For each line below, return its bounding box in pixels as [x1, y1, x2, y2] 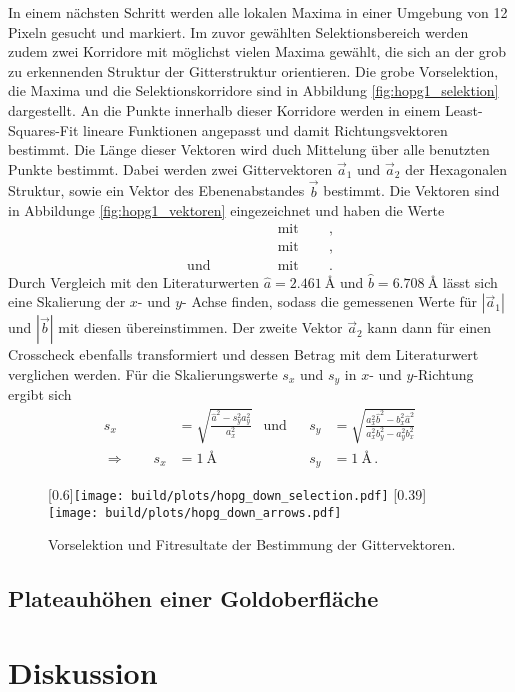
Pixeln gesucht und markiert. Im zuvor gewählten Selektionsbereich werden [8, 21, 469, 42]
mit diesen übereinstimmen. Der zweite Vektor [58, 317, 343, 338]
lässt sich [442, 271, 498, 292]
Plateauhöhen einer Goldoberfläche [8, 583, 379, 614]
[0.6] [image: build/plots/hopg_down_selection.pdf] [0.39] [48, 484, 427, 505]
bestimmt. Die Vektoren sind [323, 180, 500, 201]
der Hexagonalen [405, 158, 508, 179]
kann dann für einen [367, 317, 492, 338]
